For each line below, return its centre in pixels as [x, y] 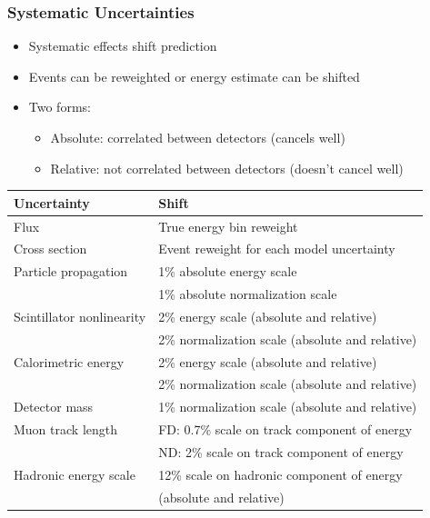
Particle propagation [71, 271]
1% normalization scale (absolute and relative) [288, 407]
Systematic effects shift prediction [123, 46]
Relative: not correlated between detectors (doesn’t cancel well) [227, 168]
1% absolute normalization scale [248, 294]
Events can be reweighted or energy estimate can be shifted [194, 76]
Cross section [50, 249]
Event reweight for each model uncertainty [277, 249]
